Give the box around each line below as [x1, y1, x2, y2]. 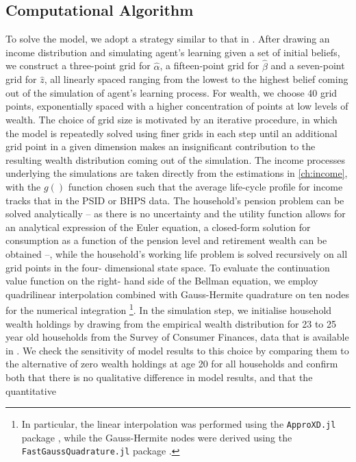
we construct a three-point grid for [5, 58, 151, 73]
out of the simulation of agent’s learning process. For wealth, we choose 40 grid [5, 85, 338, 99]
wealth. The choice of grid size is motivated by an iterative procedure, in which [5, 112, 338, 126]
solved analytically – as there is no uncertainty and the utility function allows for [5, 206, 346, 221]
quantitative [5, 383, 56, 398]
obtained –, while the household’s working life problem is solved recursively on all [5, 246, 348, 260]
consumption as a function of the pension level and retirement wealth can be [5, 233, 327, 247]
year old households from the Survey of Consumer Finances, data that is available [5, 330, 349, 344]
